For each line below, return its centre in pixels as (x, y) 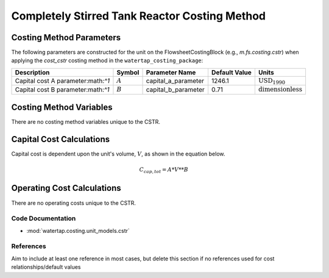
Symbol (128, 72)
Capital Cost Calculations (60, 139)
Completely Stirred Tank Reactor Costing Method (139, 16)
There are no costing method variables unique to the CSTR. (86, 122)
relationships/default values (46, 267)
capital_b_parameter (175, 90)
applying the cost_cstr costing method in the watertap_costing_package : (107, 60)
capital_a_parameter (175, 81)
